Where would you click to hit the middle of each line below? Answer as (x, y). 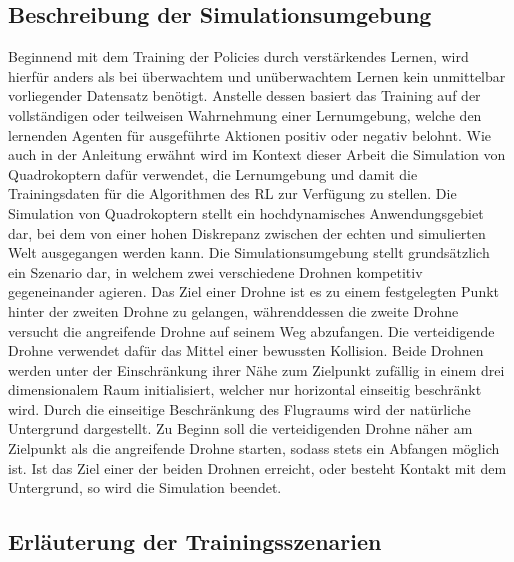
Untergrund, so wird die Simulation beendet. (145, 487)
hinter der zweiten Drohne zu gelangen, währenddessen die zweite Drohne (233, 310)
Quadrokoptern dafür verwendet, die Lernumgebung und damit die (213, 173)
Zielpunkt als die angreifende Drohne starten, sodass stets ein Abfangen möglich (254, 448)
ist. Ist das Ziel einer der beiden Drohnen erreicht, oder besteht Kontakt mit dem (257, 467)
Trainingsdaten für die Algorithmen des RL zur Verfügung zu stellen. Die (232, 193)
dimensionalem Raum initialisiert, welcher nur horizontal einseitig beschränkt (245, 389)
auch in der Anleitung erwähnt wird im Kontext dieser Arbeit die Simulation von (257, 154)
